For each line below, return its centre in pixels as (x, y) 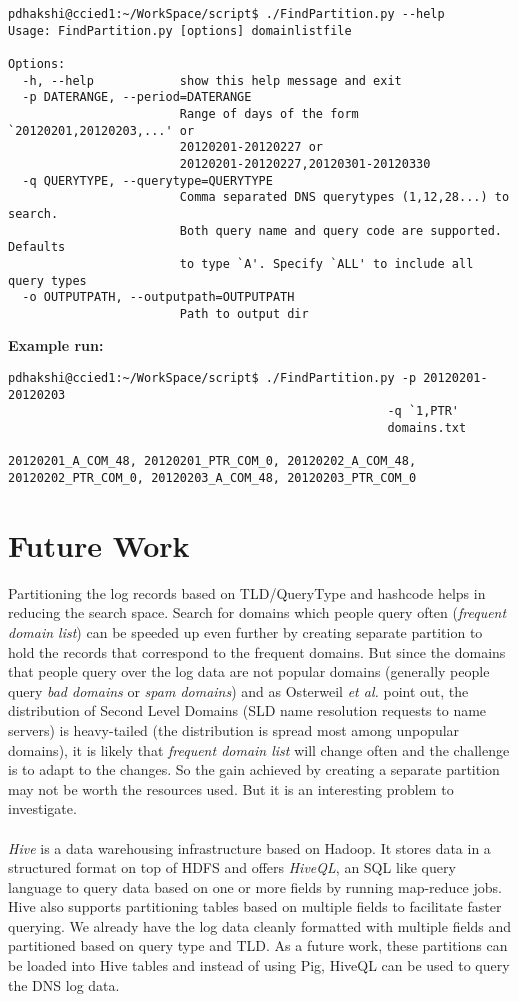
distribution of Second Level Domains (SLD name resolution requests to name (247, 710)
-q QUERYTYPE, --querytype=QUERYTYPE (147, 180)
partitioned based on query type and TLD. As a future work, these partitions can (258, 945)
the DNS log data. (64, 984)
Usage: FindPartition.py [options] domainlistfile (180, 30)
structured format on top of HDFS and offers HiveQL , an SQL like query (232, 867)
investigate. (42, 808)
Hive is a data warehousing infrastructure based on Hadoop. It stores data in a (249, 847)
